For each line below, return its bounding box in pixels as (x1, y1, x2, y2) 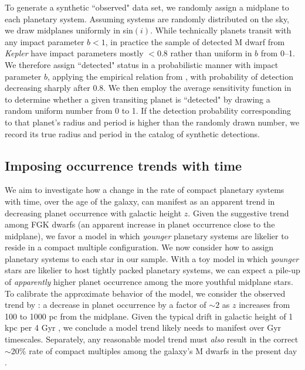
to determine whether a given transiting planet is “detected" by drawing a (5, 93, 270, 105)
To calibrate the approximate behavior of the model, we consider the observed (5, 287, 286, 299)
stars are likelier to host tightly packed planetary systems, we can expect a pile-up (5, 264, 300, 276)
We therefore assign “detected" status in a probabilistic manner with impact (5, 58, 279, 70)
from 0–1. (260, 47, 295, 59)
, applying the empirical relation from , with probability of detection (47, 70, 294, 82)
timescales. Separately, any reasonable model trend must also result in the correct (5, 333, 299, 345)
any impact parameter (5, 35, 84, 47)
